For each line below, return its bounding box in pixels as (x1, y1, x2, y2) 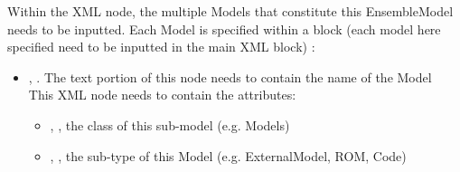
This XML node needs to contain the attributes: (28, 85, 296, 104)
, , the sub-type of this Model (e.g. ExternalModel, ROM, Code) (50, 146, 407, 165)
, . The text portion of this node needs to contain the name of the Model (28, 67, 432, 86)
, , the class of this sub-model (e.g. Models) (50, 115, 290, 134)
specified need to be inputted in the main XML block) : (7, 37, 315, 56)
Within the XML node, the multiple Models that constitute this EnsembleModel (7, 2, 454, 20)
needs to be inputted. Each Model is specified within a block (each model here (7, 19, 441, 38)
